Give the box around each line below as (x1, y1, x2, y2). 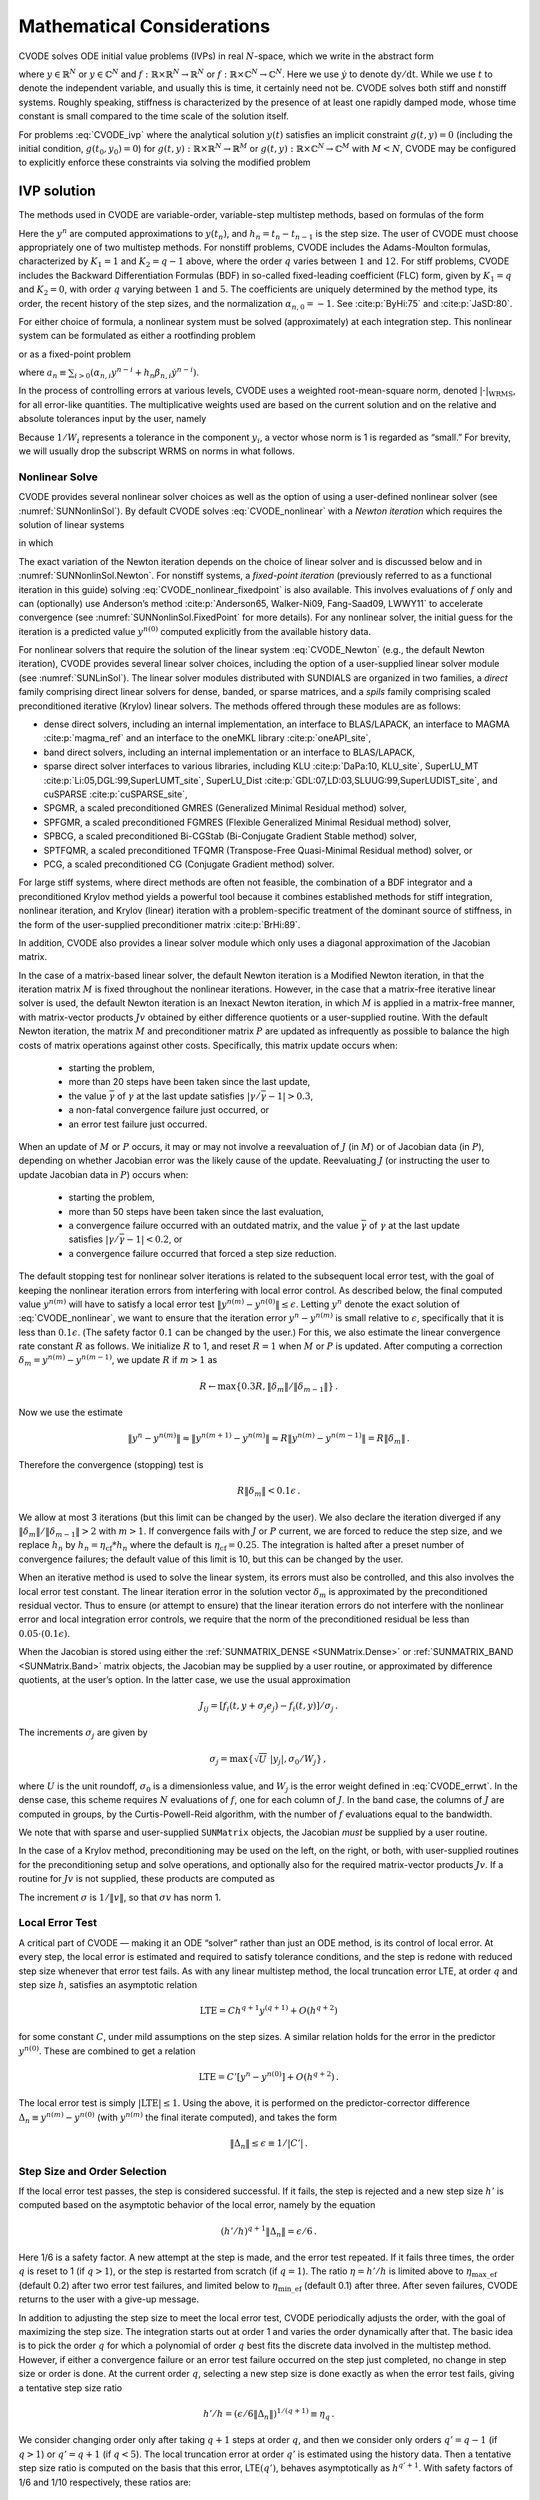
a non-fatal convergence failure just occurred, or (68, 1104, 270, 1116)
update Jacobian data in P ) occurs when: (18, 1168, 189, 1180)
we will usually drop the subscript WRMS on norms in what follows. (18, 445, 295, 457)
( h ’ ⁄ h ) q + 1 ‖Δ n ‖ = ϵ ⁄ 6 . (220, 2223, 317, 2239)
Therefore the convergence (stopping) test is (18, 1458, 204, 1470)
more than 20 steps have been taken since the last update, (68, 1076, 311, 1088)
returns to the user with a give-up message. (18, 2293, 200, 2305)
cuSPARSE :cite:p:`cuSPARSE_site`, (43, 788, 188, 800)
